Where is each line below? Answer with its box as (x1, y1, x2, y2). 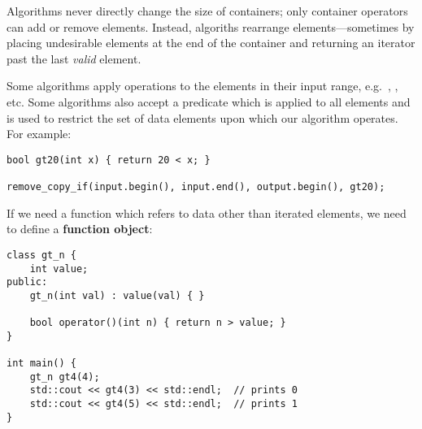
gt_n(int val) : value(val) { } (29, 289, 205, 301)
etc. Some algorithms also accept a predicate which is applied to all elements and (7, 93, 411, 110)
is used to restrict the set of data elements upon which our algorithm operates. (7, 109, 398, 126)
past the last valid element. (7, 50, 141, 67)
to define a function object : (7, 220, 153, 237)
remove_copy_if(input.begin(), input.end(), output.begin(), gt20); (7, 181, 385, 193)
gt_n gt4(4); (29, 370, 100, 383)
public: (7, 276, 48, 288)
